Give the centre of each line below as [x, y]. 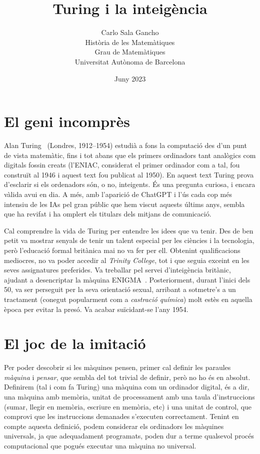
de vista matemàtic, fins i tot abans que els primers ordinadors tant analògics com [130, 155]
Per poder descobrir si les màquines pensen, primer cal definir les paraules [117, 367]
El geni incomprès [67, 121]
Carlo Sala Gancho [130, 32]
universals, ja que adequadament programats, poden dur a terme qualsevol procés [129, 436]
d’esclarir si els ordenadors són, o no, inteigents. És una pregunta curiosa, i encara [130, 184]
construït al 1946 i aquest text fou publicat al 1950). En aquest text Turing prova [129, 174]
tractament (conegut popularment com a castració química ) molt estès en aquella [128, 299]
